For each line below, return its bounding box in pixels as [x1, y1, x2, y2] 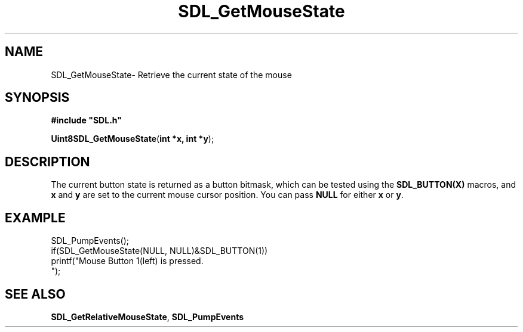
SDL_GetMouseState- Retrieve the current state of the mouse [51, 69, 292, 80]
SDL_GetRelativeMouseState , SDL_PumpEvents [51, 311, 244, 322]
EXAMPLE [5, 210, 66, 225]
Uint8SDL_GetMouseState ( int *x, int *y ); [51, 134, 214, 144]
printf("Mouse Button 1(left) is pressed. [51, 256, 204, 266]
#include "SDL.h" [51, 115, 122, 126]
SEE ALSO [5, 286, 66, 302]
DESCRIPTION [5, 154, 90, 169]
